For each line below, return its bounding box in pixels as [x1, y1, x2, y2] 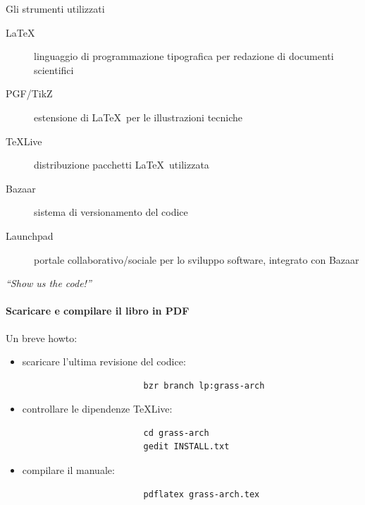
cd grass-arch [143, 427, 209, 438]
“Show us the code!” [6, 276, 92, 291]
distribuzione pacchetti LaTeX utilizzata [34, 157, 209, 172]
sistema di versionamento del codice [34, 205, 188, 219]
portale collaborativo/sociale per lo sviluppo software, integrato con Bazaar [34, 252, 359, 267]
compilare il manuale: [22, 463, 115, 477]
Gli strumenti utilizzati [6, 1, 105, 16]
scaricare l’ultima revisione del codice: [22, 354, 186, 369]
